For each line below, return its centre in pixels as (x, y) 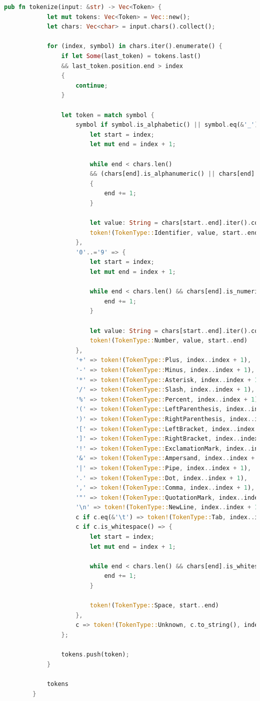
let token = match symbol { (108, 115)
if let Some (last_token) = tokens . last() (131, 56)
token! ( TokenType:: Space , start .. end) (154, 606)
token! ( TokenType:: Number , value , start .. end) (168, 341)
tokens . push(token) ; (95, 655)
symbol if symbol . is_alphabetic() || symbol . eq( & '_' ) (167, 125)
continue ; (92, 85)
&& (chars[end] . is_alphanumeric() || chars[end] (172, 174)
